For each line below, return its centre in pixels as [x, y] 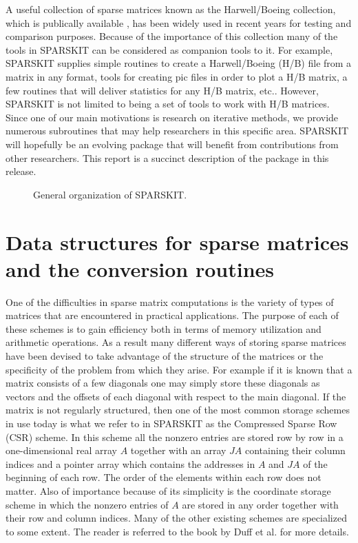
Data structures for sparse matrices [177, 242]
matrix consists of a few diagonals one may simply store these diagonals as [163, 383]
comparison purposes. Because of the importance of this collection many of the [172, 36]
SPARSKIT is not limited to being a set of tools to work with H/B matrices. [168, 104]
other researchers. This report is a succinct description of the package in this [167, 157]
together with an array [178, 450]
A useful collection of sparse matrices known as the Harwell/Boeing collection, [171, 9]
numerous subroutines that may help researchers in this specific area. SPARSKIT [177, 131]
